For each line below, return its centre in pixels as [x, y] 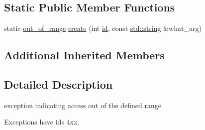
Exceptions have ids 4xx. [42, 122]
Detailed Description [58, 84]
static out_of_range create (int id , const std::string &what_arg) [103, 28]
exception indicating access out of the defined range [83, 105]
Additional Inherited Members [84, 55]
